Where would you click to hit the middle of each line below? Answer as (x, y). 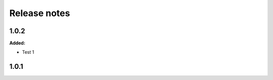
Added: (17, 43)
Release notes (40, 13)
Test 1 (28, 52)
